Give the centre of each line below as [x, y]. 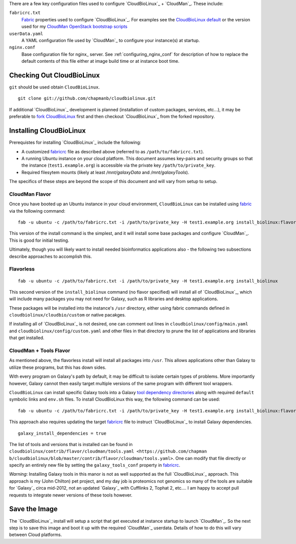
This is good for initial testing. [39, 240]
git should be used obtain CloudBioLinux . [55, 87]
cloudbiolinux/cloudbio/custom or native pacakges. [67, 315]
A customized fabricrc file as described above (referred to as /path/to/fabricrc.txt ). [113, 151]
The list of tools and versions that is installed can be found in [71, 444]
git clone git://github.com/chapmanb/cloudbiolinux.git [87, 98]
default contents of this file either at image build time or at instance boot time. [100, 61]
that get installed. [27, 338]
